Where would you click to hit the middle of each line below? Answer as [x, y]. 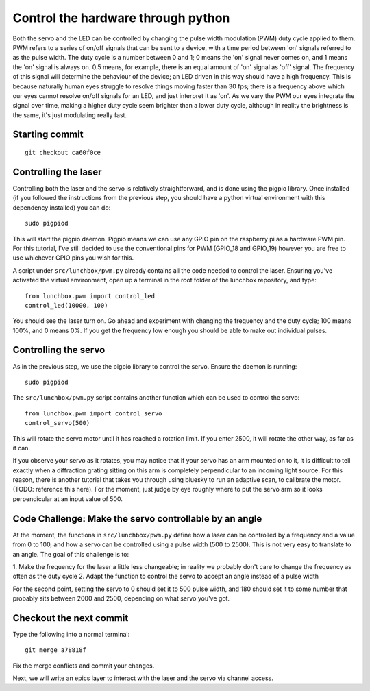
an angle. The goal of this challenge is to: [71, 554]
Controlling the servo [59, 350]
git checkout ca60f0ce [63, 153]
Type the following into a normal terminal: [71, 635]
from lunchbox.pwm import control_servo [94, 413]
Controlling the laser [57, 172]
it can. [22, 448]
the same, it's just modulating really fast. [70, 115]
